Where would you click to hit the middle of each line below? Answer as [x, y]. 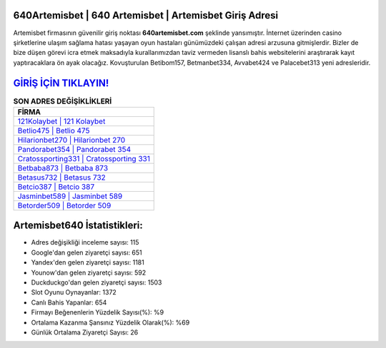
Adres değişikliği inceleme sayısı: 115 [85, 242]
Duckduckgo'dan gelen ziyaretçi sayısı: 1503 [96, 282]
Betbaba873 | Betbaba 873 [63, 168]
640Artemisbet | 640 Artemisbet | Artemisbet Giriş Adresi [146, 15]
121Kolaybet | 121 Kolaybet [61, 121]
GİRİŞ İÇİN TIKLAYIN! [61, 83]
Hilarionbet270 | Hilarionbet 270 [71, 140]
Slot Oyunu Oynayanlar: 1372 [74, 292]
